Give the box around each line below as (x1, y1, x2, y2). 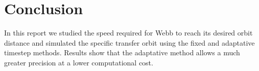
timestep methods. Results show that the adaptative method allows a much (4, 47, 240, 58)
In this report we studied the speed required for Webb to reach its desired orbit (4, 27, 253, 38)
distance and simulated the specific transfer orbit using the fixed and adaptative (4, 37, 255, 48)
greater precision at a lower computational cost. (4, 57, 153, 67)
